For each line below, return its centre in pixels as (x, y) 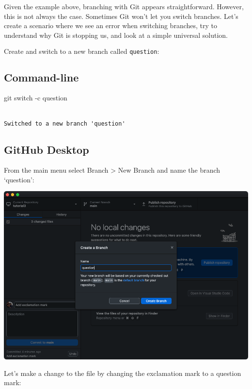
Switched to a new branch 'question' (65, 124)
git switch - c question (36, 98)
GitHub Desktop (47, 150)
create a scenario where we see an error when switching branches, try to (110, 25)
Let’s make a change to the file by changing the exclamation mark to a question (123, 373)
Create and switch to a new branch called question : (82, 51)
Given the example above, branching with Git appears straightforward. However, (124, 6)
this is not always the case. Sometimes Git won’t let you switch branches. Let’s (121, 16)
